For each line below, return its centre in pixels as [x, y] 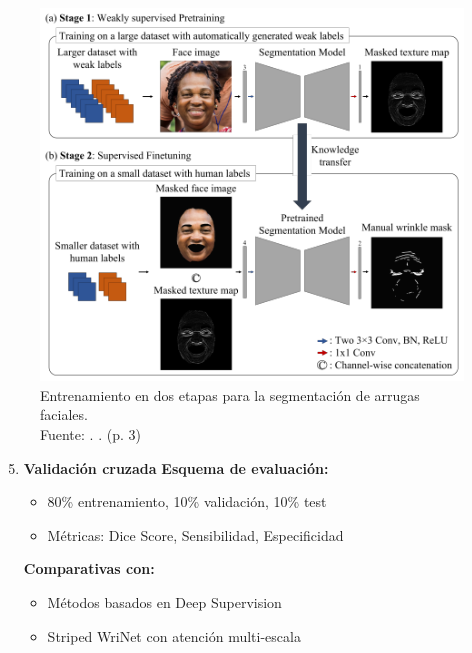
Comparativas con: [89, 568]
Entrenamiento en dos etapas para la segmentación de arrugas [230, 394]
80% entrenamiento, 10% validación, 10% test [187, 501]
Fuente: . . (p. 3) [90, 433]
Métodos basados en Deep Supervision [164, 601]
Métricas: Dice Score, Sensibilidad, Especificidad [195, 534]
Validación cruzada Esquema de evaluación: [176, 467]
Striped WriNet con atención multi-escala [174, 635]
